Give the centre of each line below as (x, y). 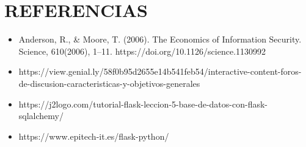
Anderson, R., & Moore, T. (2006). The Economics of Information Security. (160, 39)
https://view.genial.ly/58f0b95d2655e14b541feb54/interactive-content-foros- (160, 71)
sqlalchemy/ (41, 116)
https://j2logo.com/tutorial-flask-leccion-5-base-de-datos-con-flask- (143, 104)
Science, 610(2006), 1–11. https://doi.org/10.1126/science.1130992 (142, 51)
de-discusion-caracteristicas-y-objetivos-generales (109, 83)
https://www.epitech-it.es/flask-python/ (94, 136)
